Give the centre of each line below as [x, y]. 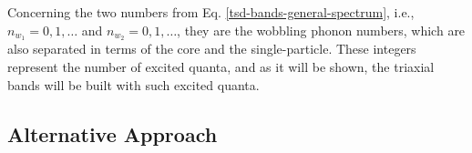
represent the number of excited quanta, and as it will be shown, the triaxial [221, 67]
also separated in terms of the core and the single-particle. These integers [212, 49]
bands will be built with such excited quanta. [133, 84]
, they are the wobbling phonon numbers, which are [321, 30]
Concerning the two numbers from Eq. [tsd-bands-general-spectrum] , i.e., [211, 12]
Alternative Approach [113, 133]
